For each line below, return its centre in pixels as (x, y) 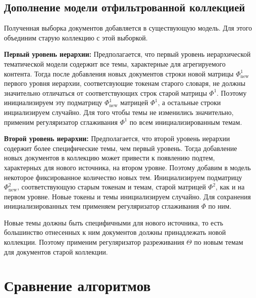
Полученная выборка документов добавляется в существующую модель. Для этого (128, 28)
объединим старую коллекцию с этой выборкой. (76, 37)
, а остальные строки (189, 102)
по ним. (220, 206)
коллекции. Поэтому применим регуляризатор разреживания (94, 242)
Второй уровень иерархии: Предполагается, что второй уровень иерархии (117, 138)
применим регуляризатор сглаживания (61, 122)
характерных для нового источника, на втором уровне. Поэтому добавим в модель (128, 167)
